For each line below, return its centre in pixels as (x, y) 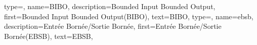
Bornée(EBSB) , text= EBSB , (49, 36)
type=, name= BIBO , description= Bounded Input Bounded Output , (110, 6)
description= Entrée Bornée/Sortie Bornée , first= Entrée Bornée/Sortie (113, 26)
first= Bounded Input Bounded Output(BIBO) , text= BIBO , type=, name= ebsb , (129, 16)
